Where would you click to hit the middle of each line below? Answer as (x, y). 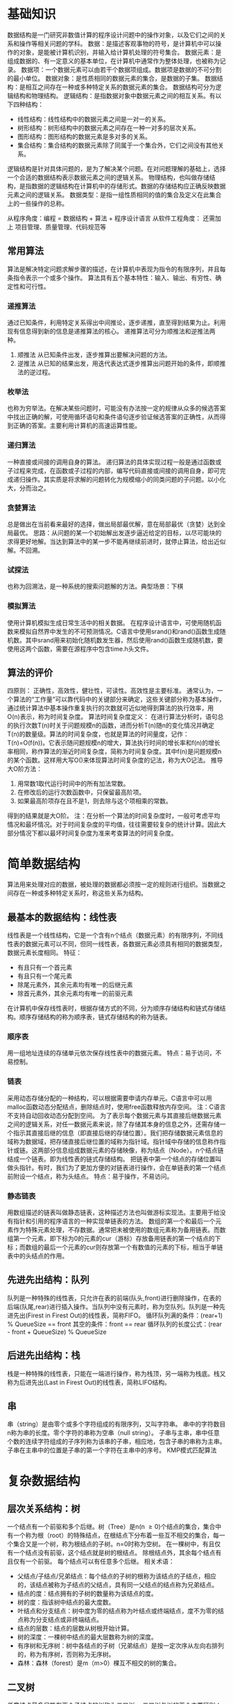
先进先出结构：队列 (48, 1280)
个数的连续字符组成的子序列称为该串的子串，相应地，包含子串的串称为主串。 (116, 1442)
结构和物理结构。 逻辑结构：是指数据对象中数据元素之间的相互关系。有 (114, 95)
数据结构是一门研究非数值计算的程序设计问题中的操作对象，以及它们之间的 (113, 35)
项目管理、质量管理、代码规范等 (60, 227)
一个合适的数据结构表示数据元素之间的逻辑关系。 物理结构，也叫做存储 (108, 177)
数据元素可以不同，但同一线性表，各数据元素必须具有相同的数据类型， (126, 944)
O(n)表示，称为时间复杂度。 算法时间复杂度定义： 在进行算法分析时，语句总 (115, 717)
